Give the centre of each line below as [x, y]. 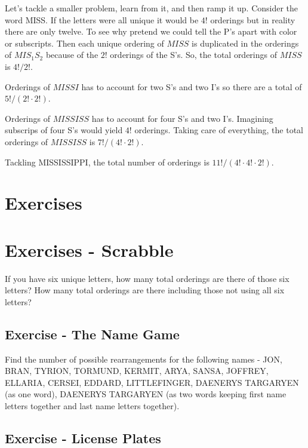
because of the [72, 55]
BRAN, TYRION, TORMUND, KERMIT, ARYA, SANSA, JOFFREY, [137, 371]
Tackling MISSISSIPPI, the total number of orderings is [107, 162]
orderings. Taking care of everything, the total [219, 130]
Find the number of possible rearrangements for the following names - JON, [144, 359]
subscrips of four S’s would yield [64, 130]
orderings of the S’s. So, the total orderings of [193, 55]
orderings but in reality [253, 19]
